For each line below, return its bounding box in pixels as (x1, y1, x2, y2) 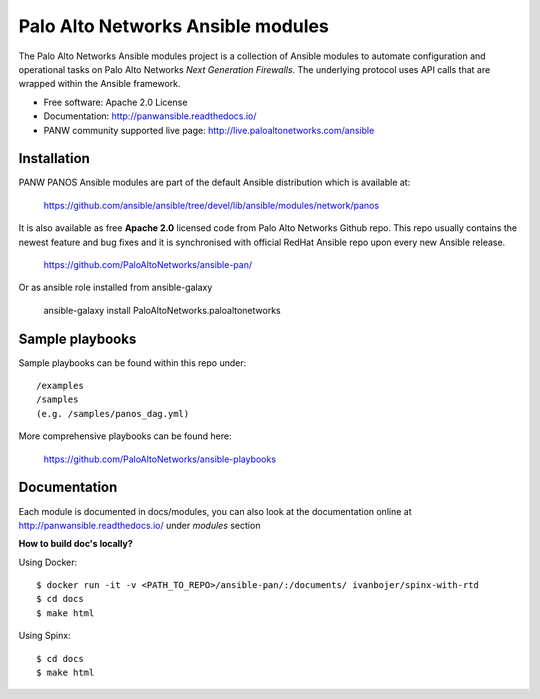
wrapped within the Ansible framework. (18, 78, 181, 90)
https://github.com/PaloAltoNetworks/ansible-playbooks (43, 453, 277, 465)
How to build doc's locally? (18, 538, 134, 550)
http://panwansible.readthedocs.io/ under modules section (18, 519, 261, 531)
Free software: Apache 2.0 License (43, 96, 188, 108)
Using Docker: (18, 556, 78, 568)
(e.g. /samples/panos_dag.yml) (36, 408, 190, 419)
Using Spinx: (18, 630, 71, 642)
